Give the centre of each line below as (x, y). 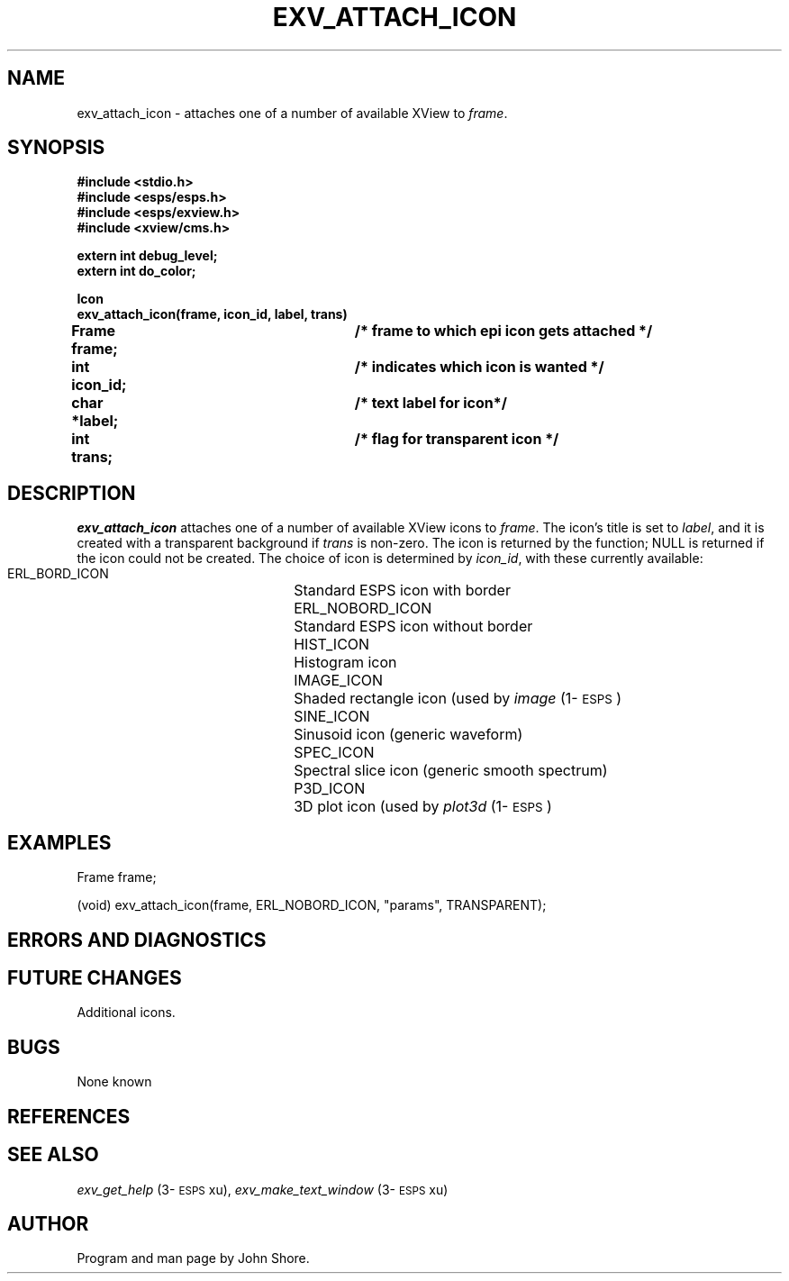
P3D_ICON (330, 789)
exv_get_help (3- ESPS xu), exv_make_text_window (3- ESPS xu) (263, 1189)
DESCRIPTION (72, 493)
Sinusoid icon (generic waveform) (408, 735)
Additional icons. (126, 1013)
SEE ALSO (53, 1155)
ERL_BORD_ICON (58, 574)
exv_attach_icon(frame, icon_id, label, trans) (212, 314)
